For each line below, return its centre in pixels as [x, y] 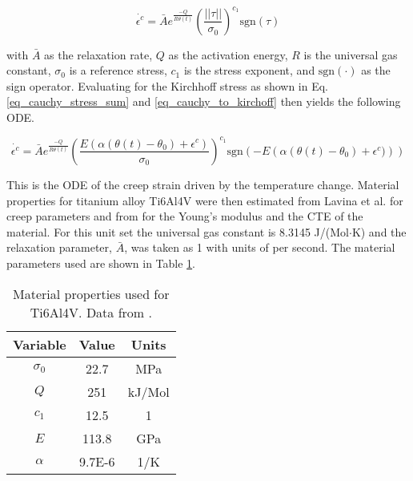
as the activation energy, [228, 54]
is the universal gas [351, 54]
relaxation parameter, [59, 247]
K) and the [379, 231]
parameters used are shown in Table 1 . [101, 263]
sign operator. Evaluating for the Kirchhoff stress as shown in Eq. [168, 85]
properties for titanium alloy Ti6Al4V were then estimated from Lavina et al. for [205, 200]
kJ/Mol [148, 391]
